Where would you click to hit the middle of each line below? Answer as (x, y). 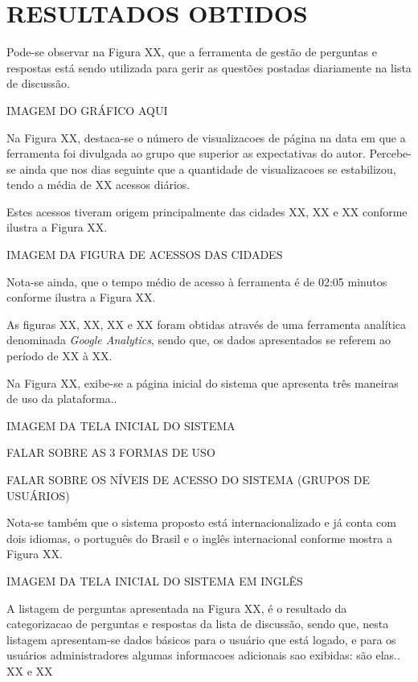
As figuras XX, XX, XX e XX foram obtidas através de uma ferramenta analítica (207, 324)
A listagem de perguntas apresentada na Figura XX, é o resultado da (177, 608)
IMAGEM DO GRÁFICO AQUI (87, 110)
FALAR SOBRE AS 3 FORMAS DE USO (111, 452)
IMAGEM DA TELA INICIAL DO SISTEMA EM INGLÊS (155, 580)
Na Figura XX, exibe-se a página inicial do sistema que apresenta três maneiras (203, 382)
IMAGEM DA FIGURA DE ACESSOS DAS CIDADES (145, 255)
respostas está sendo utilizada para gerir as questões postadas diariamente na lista (209, 67)
